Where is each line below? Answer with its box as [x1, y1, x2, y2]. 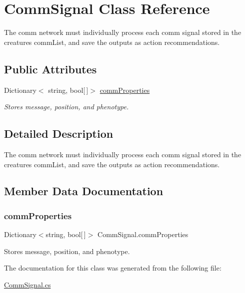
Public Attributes [4, 61, 97, 76]
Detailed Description [4, 126, 113, 141]
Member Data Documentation [4, 183, 163, 199]
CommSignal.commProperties [97, 229, 188, 240]
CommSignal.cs [4, 279, 51, 290]
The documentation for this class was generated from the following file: [4, 263, 221, 273]
